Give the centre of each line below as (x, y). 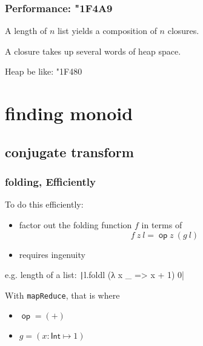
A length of (26, 31)
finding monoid (69, 113)
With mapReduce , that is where (62, 295)
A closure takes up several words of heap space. (93, 51)
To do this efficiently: (44, 204)
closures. (183, 31)
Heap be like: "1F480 (44, 71)
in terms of (162, 224)
